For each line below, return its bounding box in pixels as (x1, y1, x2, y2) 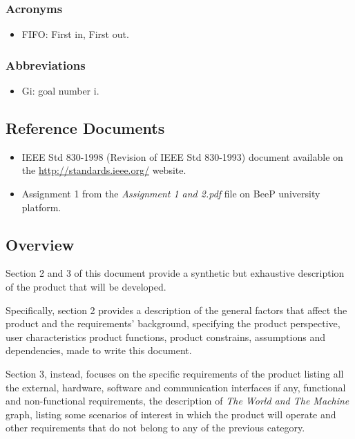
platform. (21, 199, 61, 214)
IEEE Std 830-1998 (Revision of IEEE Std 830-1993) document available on (21, 149, 343, 164)
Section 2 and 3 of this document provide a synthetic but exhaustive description (6, 266, 345, 280)
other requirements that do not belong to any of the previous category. (6, 420, 305, 435)
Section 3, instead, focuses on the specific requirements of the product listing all (6, 366, 344, 380)
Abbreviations (6, 56, 86, 73)
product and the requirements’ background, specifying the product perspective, (6, 316, 340, 331)
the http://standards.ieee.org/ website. (21, 163, 186, 177)
